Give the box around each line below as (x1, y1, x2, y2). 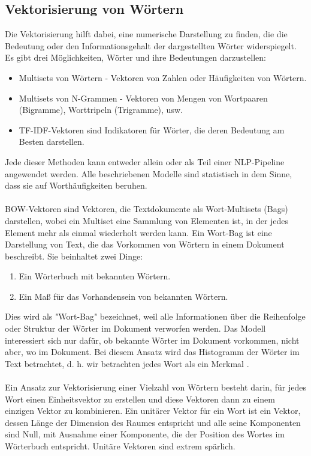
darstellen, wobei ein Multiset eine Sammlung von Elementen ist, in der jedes (5, 214, 289, 226)
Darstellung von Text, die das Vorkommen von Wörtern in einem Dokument (5, 238, 285, 251)
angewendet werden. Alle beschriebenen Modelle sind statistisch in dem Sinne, (5, 167, 292, 180)
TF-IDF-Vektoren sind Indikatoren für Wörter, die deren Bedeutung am (19, 123, 285, 136)
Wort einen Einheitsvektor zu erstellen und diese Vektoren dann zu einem (5, 392, 275, 405)
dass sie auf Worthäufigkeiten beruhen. (5, 179, 147, 192)
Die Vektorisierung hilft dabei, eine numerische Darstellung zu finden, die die (5, 28, 288, 40)
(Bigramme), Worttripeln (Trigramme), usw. (19, 103, 183, 116)
